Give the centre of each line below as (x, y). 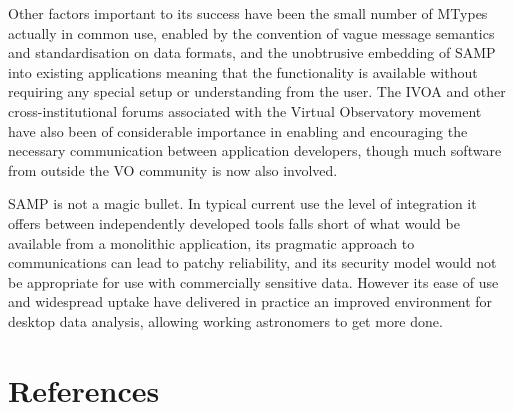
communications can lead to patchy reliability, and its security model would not (252, 262)
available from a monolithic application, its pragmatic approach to (211, 242)
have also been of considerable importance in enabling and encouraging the (238, 130)
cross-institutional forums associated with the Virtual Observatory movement (245, 110)
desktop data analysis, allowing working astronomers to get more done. (225, 320)
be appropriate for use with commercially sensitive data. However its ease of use (253, 281)
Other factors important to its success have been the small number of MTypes (248, 13)
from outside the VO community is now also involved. (173, 169)
